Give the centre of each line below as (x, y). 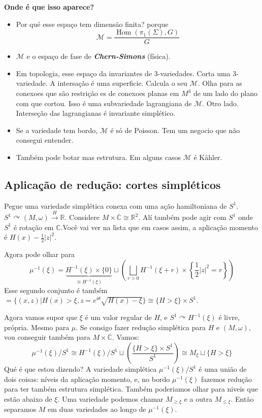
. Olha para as (220, 83)
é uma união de (223, 369)
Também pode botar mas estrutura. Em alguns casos (99, 157)
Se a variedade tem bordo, (57, 130)
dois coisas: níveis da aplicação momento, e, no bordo (87, 379)
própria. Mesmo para (37, 327)
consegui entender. (45, 140)
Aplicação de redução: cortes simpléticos (112, 184)
